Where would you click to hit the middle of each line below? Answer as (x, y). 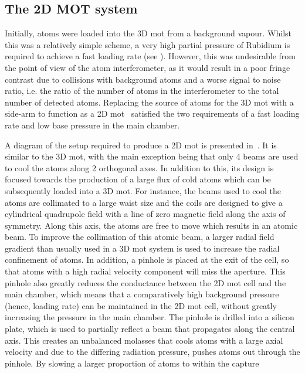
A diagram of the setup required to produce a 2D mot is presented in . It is (141, 145)
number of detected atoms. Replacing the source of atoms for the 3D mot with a (149, 102)
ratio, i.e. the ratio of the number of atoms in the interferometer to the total (142, 91)
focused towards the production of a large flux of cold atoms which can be (138, 179)
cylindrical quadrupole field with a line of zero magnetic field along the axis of (145, 214)
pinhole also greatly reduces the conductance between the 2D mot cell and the (145, 282)
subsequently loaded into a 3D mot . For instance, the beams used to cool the (143, 190)
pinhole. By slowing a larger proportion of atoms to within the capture (132, 363)
